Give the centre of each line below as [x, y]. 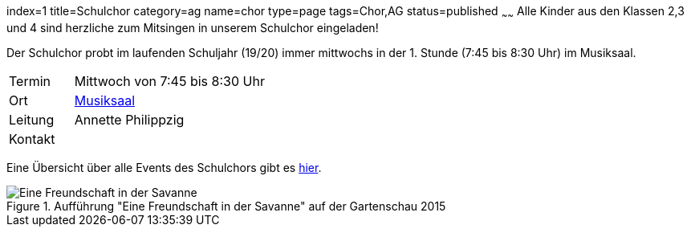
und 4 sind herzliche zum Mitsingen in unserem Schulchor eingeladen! [193, 27]
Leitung [32, 119]
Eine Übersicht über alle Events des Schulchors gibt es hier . [164, 167]
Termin [30, 81]
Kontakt [32, 139]
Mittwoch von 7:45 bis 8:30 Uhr [169, 81]
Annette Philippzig [129, 119]
